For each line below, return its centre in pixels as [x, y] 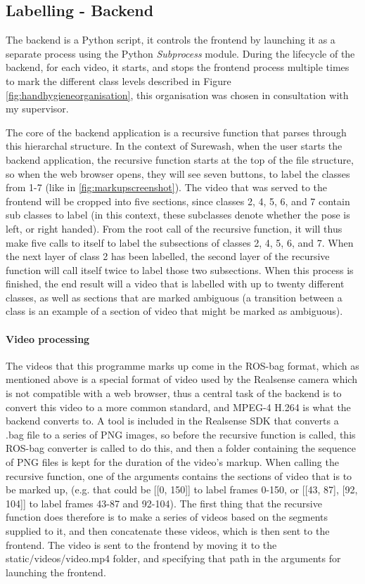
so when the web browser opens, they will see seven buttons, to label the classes [178, 173]
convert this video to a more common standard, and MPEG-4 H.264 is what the [178, 407]
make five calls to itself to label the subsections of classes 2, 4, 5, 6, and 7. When [180, 242]
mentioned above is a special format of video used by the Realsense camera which [181, 379]
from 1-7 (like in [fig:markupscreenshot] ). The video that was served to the [167, 187]
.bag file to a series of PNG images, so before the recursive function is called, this [181, 434]
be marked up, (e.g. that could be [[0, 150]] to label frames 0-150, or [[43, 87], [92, [182, 489]
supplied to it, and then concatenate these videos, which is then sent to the [168, 531]
